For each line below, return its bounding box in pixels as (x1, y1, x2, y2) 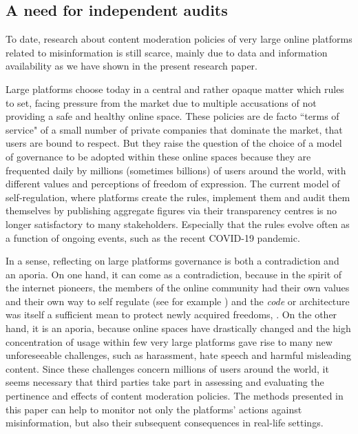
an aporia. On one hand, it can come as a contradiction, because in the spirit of (6, 267, 342, 281)
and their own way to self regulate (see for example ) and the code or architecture (6, 293, 350, 308)
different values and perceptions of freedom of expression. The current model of (6, 176, 340, 191)
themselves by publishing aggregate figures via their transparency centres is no (6, 203, 337, 218)
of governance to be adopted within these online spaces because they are (6, 149, 311, 163)
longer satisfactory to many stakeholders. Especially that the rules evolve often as (6, 216, 350, 231)
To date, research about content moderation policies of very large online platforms (6, 32, 352, 46)
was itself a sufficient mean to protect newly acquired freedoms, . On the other (6, 307, 337, 322)
